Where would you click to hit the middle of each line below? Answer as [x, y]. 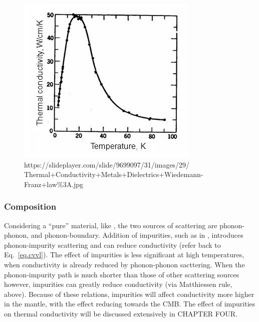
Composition [30, 206]
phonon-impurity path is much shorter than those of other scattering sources [122, 274]
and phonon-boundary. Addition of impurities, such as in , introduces [137, 235]
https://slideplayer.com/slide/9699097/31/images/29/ [107, 164]
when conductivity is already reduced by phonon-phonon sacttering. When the [124, 264]
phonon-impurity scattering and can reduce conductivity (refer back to [112, 245]
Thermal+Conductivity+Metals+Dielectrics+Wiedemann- [114, 174]
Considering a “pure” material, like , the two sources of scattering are [111, 225]
